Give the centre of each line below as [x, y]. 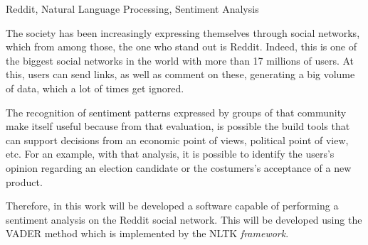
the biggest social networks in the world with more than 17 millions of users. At [180, 60]
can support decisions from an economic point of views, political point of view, [177, 140]
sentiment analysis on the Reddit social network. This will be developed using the [184, 219]
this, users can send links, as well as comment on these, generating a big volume [180, 74]
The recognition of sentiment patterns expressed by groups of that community [176, 112]
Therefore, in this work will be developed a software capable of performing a [172, 206]
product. [24, 181]
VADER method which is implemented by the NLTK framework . [147, 233]
